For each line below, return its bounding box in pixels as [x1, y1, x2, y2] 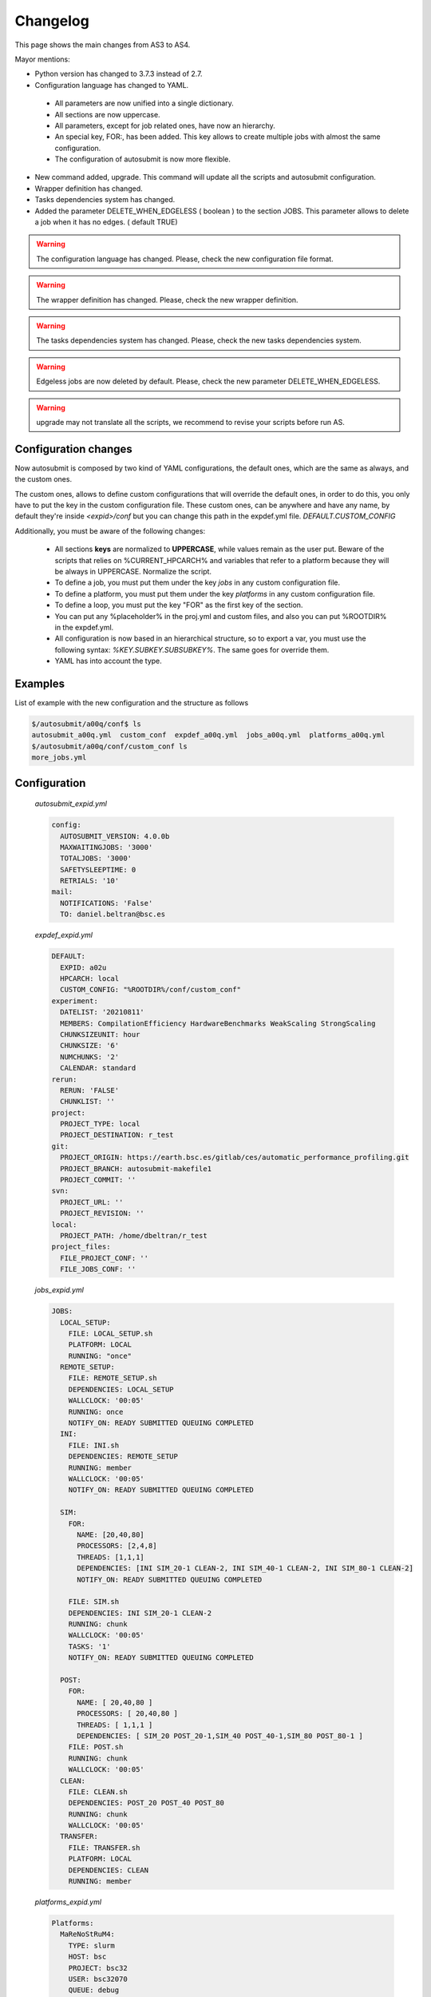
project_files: [51, 1242, 111, 1252]
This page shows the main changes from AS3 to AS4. [14, 40, 191, 50]
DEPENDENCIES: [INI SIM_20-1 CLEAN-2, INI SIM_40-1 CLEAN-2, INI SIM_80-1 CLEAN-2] [77, 1564, 414, 1573]
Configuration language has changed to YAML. [34, 80, 189, 89]
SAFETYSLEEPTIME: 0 [60, 865, 136, 874]
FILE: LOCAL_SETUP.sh [68, 1328, 153, 1338]
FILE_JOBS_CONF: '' [60, 1265, 136, 1274]
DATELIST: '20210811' [60, 1007, 145, 1017]
